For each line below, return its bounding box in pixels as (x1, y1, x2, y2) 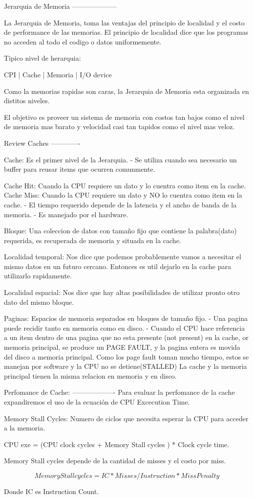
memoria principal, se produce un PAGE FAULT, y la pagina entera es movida (4, 342, 240, 352)
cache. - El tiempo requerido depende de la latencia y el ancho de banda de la (4, 199, 237, 209)
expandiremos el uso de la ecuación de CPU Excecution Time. (4, 397, 190, 407)
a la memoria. (4, 423, 45, 433)
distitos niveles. (4, 95, 50, 106)
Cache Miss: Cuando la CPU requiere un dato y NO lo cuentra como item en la (4, 190, 242, 200)
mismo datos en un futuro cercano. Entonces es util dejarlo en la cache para (4, 261, 231, 271)
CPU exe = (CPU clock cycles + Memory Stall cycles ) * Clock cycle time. (4, 439, 229, 449)
